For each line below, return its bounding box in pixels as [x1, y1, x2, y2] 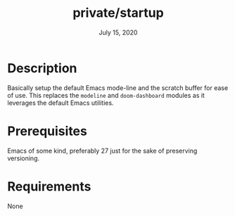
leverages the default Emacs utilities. [7, 99, 114, 107]
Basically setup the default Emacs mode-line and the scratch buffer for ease [7, 83, 229, 92]
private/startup [72, 5, 164, 21]
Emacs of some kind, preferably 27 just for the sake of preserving [7, 146, 198, 155]
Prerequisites [7, 123, 88, 139]
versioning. [7, 153, 40, 163]
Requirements [7, 178, 91, 194]
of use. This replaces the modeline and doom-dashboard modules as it [7, 91, 205, 99]
